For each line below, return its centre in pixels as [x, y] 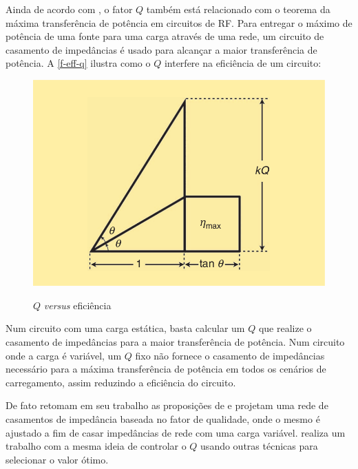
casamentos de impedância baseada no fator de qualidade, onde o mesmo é [163, 419]
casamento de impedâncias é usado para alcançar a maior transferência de [161, 49]
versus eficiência [77, 305]
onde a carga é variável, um [64, 355]
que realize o [285, 328]
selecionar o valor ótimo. [57, 459]
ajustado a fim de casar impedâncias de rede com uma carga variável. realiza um [176, 432]
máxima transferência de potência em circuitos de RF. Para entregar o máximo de [179, 22]
